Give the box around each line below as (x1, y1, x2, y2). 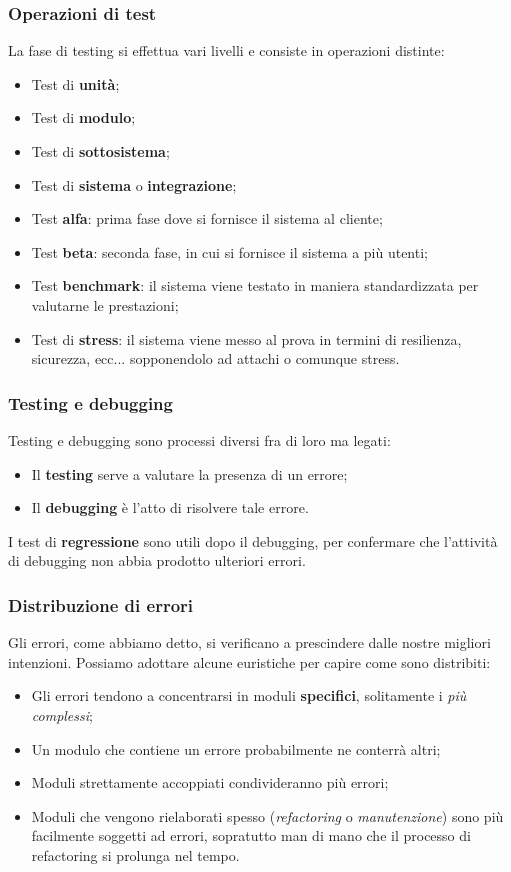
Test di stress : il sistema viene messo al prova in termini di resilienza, (31, 328, 462, 349)
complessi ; (31, 704, 93, 725)
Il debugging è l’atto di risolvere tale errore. (31, 497, 309, 518)
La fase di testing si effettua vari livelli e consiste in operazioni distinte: (8, 40, 445, 61)
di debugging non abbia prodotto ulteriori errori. (8, 550, 306, 571)
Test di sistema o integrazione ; (31, 174, 237, 195)
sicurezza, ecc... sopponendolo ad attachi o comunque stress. (31, 348, 400, 369)
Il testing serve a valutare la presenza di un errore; (31, 463, 348, 484)
